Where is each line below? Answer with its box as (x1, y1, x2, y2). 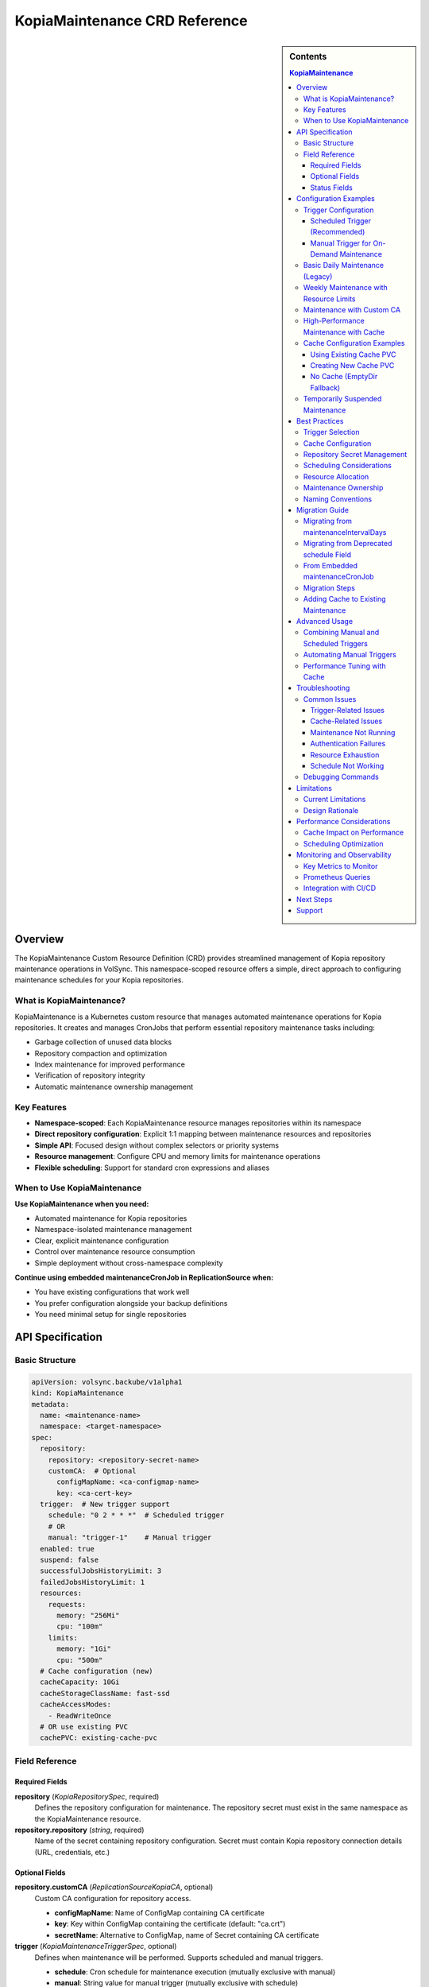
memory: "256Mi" (56, 1610, 120, 1620)
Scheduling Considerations (303, 461, 392, 471)
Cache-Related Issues (310, 716, 383, 726)
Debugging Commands (303, 772, 379, 782)
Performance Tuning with (303, 660, 387, 671)
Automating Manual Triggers (303, 650, 396, 660)
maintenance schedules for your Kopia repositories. (14, 975, 184, 985)
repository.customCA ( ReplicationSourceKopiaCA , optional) (14, 1882, 214, 1892)
